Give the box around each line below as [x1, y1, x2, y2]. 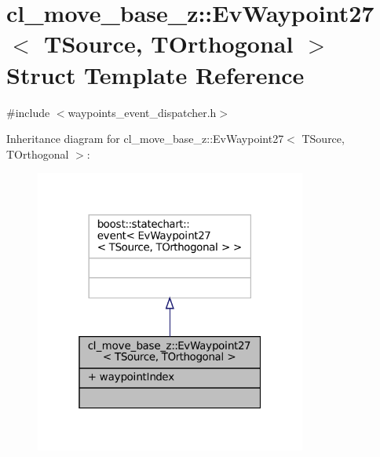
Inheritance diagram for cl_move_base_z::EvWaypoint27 [6, 130, 284, 147]
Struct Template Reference [6, 58, 305, 90]
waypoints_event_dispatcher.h [68, 104, 217, 120]
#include [6, 104, 50, 120]
